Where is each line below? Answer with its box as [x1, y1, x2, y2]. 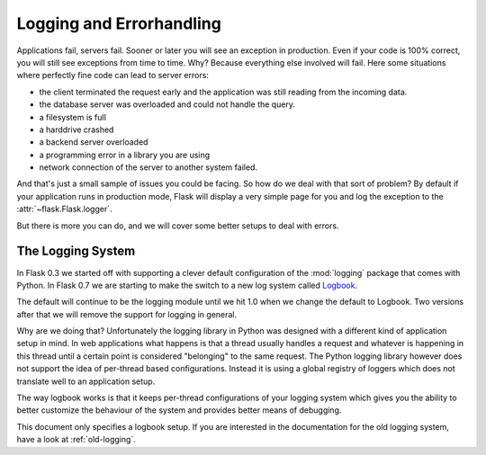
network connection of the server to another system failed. [39, 162, 258, 173]
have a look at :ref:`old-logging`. [16, 434, 137, 445]
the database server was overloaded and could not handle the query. [39, 99, 296, 110]
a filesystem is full [39, 112, 107, 122]
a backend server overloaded [39, 137, 148, 147]
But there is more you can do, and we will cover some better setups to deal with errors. [16, 220, 339, 231]
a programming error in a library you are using [39, 149, 211, 160]
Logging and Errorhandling [16, 13, 222, 33]
